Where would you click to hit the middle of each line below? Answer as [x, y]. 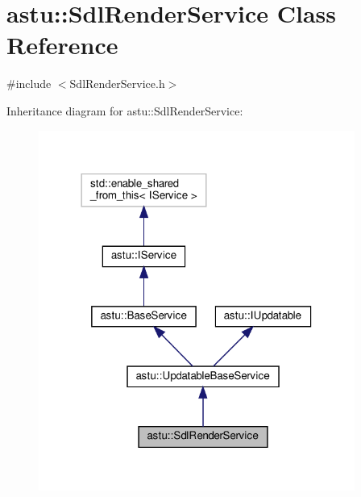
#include [29, 84]
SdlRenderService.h [117, 84]
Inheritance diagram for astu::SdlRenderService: [125, 110]
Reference [62, 45]
